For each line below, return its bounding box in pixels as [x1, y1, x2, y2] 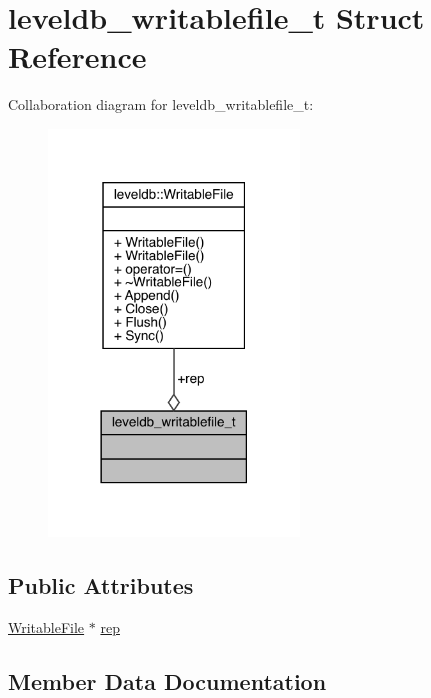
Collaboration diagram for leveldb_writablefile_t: [8, 94, 314, 115]
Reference [8, 36, 147, 77]
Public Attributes [8, 569, 194, 600]
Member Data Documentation [8, 665, 327, 696]
